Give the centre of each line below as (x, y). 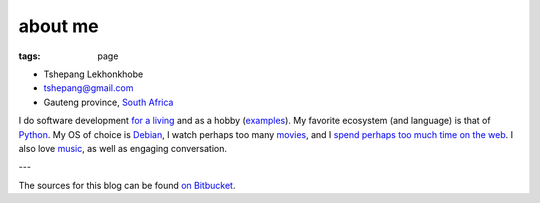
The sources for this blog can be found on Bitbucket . (127, 185)
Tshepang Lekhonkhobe (93, 74)
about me (58, 26)
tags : (29, 56)
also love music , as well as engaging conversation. (123, 148)
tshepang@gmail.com (88, 88)
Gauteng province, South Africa (108, 102)
